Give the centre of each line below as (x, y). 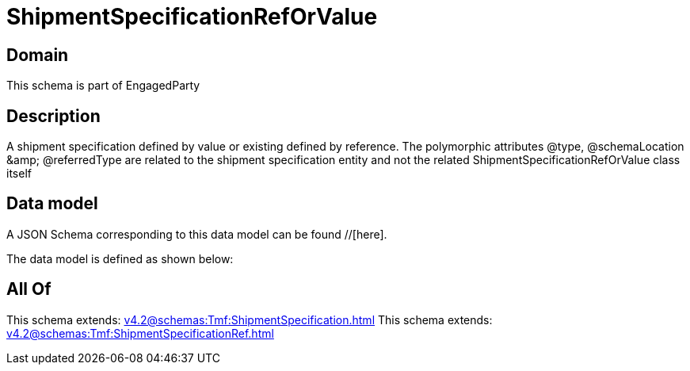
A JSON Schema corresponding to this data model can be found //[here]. (197, 234)
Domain (38, 55)
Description (53, 116)
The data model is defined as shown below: (120, 258)
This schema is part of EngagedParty (103, 86)
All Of (29, 289)
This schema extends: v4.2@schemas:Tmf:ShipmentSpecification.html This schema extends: (250, 319)
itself (19, 174)
